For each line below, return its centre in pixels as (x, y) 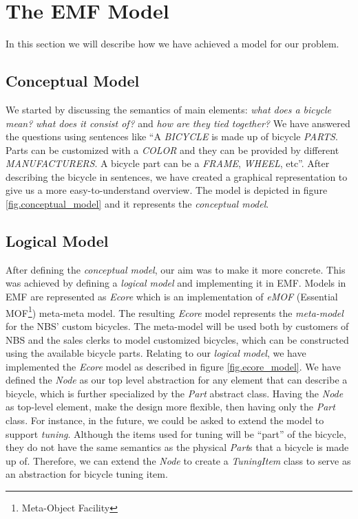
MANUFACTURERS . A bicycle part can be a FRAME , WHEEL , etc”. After (168, 163)
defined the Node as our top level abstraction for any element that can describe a (177, 380)
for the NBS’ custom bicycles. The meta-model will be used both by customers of (177, 325)
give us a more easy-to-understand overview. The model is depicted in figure (167, 190)
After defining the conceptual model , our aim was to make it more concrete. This (176, 269)
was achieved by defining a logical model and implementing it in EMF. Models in (176, 283)
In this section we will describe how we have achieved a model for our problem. (172, 44)
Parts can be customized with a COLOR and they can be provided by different (172, 150)
